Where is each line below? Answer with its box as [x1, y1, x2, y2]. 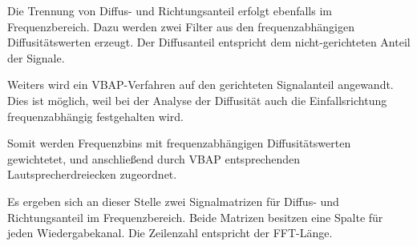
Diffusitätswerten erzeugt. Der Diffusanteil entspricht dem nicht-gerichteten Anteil [7, 34, 411, 50]
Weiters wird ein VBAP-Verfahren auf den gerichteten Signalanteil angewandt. [7, 76, 394, 93]
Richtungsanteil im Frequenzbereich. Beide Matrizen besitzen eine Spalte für [7, 208, 383, 225]
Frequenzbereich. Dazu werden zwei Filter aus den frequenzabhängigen [7, 18, 354, 34]
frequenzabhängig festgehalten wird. [7, 107, 184, 124]
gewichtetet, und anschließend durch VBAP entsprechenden [7, 150, 301, 167]
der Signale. [7, 49, 65, 66]
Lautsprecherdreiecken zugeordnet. [7, 166, 177, 183]
